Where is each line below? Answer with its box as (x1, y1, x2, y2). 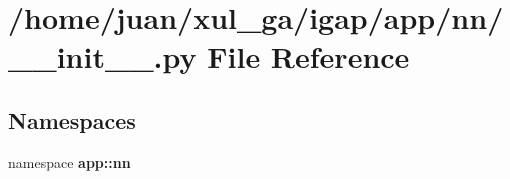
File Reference (207, 36, 410, 77)
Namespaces (8, 104, 136, 135)
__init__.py (8, 36, 197, 77)
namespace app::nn (8, 151, 131, 172)
